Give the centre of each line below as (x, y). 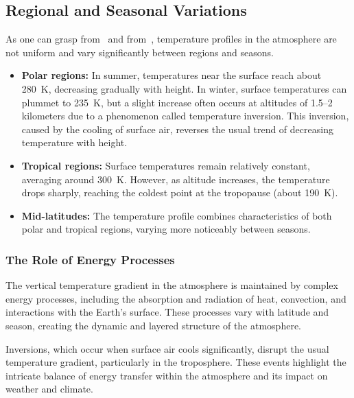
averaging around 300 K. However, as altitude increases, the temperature (176, 179)
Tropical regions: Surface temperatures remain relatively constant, (166, 165)
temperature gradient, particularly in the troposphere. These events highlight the (176, 362)
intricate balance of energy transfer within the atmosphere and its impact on (167, 375)
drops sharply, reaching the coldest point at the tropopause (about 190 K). (180, 192)
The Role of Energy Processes (90, 259)
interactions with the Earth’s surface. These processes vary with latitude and (167, 312)
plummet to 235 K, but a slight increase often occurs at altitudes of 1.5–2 (177, 102)
